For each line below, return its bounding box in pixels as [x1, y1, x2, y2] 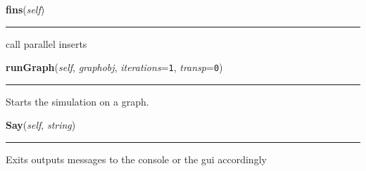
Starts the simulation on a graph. [6, 94, 149, 108]
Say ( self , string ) [6, 118, 76, 132]
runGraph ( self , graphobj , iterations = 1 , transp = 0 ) [6, 60, 223, 75]
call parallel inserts [6, 36, 87, 51]
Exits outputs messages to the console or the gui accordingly [6, 152, 267, 167]
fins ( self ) [6, 2, 45, 16]
